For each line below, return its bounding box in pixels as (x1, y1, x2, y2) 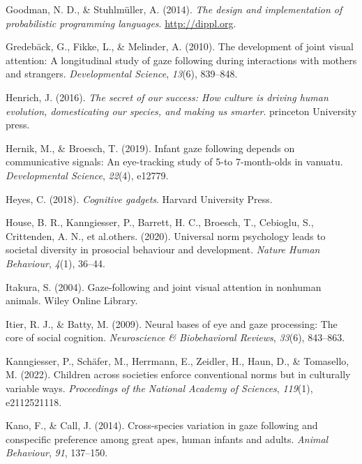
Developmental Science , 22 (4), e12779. (6, 167, 169, 182)
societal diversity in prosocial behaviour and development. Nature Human (6, 242, 320, 257)
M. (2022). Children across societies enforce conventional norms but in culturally (6, 367, 351, 382)
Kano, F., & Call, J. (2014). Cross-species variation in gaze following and (6, 418, 318, 433)
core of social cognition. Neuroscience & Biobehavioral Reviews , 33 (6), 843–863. (6, 330, 345, 345)
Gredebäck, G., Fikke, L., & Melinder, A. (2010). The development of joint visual (6, 39, 354, 54)
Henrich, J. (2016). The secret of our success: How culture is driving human (6, 89, 329, 104)
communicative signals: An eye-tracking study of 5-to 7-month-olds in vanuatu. (6, 154, 343, 169)
